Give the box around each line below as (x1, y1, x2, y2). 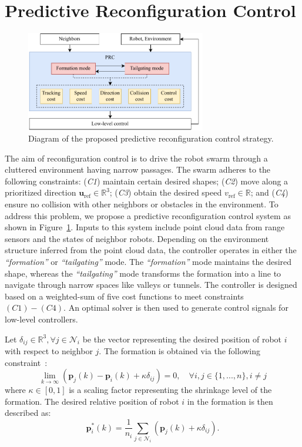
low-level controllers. (5, 313, 78, 325)
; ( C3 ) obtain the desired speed (109, 186, 222, 199)
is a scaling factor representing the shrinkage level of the (69, 384, 272, 396)
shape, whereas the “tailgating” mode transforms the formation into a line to (5, 267, 281, 279)
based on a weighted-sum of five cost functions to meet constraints (5, 290, 244, 302)
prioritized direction (5, 186, 76, 199)
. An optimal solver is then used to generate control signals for (63, 301, 288, 314)
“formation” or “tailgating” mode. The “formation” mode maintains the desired (5, 256, 292, 268)
